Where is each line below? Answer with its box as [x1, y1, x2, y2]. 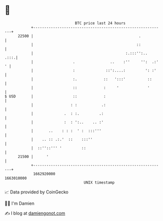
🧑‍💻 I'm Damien [4, 200, 35, 206]
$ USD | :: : [4, 94, 106, 99]
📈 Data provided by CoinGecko [4, 189, 69, 195]
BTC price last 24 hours [75, 21, 126, 26]
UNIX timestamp [83, 180, 115, 185]
